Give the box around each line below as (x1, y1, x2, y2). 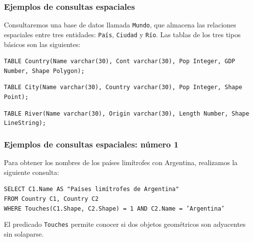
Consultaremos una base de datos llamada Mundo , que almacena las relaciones (4, 20, 236, 30)
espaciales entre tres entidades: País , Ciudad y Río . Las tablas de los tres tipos (4, 29, 241, 39)
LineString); (4, 120, 46, 127)
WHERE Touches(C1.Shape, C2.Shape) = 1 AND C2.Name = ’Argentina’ (4, 205, 225, 212)
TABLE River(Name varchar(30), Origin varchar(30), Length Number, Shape (4, 110, 250, 117)
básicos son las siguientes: (4, 39, 81, 49)
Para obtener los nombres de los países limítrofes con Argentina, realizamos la (4, 157, 238, 168)
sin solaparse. (4, 229, 44, 239)
